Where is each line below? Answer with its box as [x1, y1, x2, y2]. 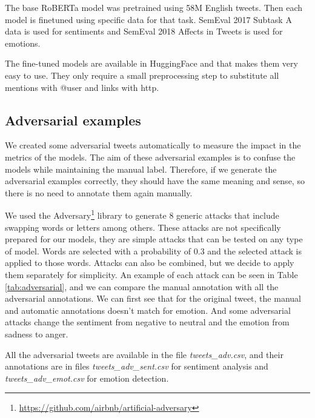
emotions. [5, 36, 41, 49]
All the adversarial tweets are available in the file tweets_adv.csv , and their [5, 348, 283, 360]
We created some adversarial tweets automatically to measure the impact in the [5, 139, 301, 151]
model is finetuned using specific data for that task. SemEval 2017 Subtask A [5, 13, 292, 25]
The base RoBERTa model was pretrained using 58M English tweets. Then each [5, 1, 303, 13]
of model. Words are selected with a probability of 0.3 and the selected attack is [5, 244, 302, 257]
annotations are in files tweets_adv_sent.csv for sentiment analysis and [5, 360, 268, 373]
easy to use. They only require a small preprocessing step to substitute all [5, 68, 279, 81]
